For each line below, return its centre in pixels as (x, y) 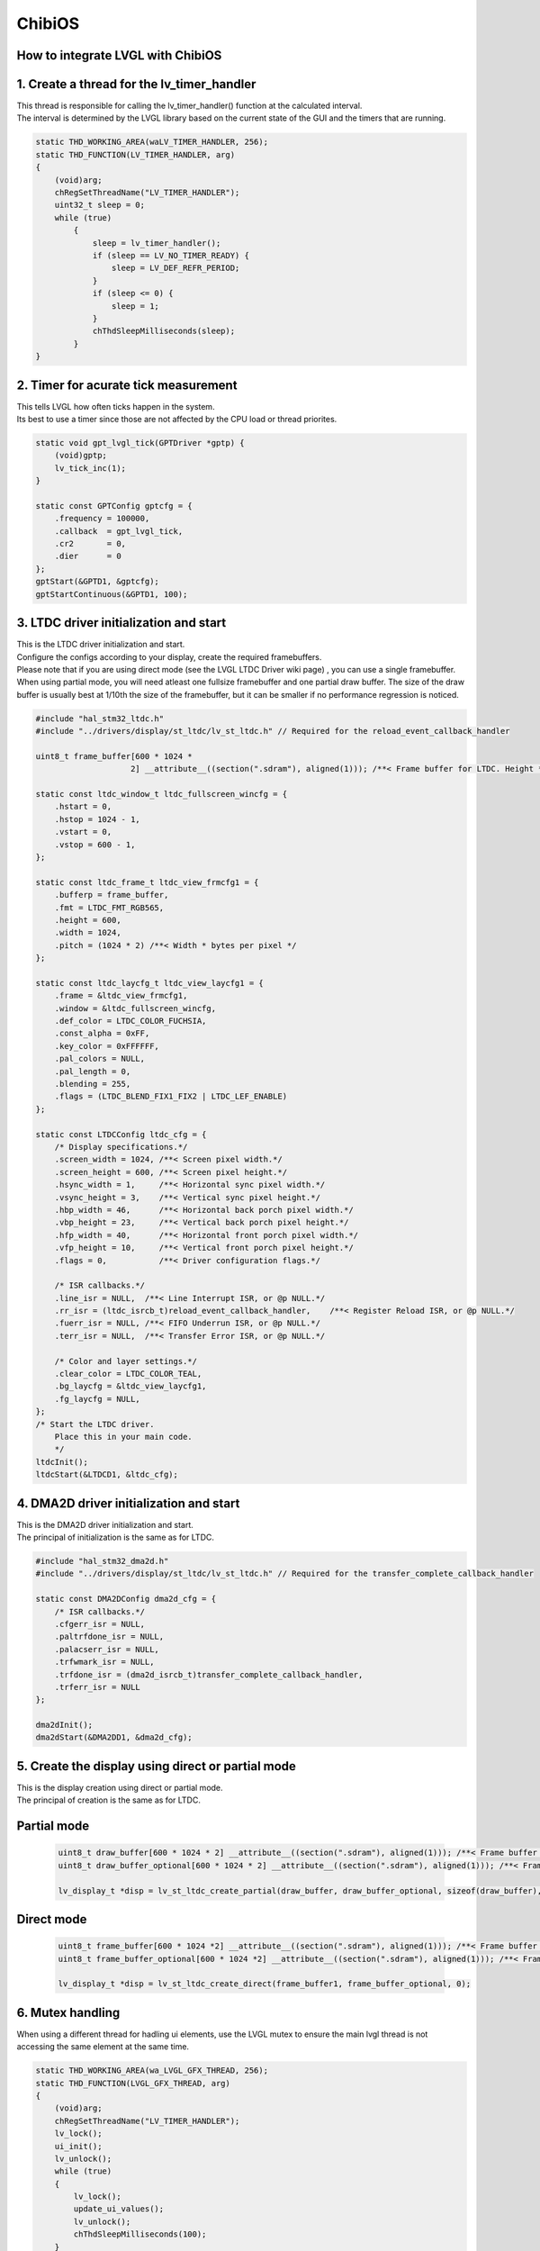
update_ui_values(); (119, 2209)
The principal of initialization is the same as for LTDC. (116, 1537)
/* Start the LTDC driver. (95, 1424)
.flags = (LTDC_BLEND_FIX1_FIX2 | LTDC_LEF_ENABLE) (171, 1097)
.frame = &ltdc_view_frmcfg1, (121, 996)
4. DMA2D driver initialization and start (128, 1503)
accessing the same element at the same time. (103, 2047)
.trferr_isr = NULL (98, 1687)
